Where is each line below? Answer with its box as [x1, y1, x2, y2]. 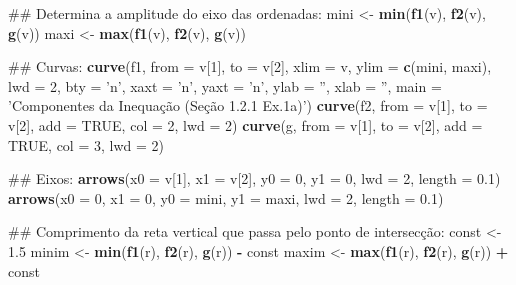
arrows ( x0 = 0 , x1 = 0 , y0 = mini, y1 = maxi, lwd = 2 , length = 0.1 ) [8, 187, 444, 208]
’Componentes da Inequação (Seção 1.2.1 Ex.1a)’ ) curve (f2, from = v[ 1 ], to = [8, 95, 488, 116]
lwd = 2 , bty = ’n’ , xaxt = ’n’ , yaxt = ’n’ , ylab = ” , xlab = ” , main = [8, 75, 442, 96]
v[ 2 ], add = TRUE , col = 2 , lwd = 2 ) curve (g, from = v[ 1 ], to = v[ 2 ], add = [8, 114, 483, 135]
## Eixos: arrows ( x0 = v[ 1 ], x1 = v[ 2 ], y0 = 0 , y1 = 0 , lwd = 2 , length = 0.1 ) [8, 168, 501, 189]
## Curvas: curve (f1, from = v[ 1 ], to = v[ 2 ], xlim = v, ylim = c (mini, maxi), [8, 56, 492, 77]
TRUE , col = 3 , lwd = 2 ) [8, 134, 164, 155]
